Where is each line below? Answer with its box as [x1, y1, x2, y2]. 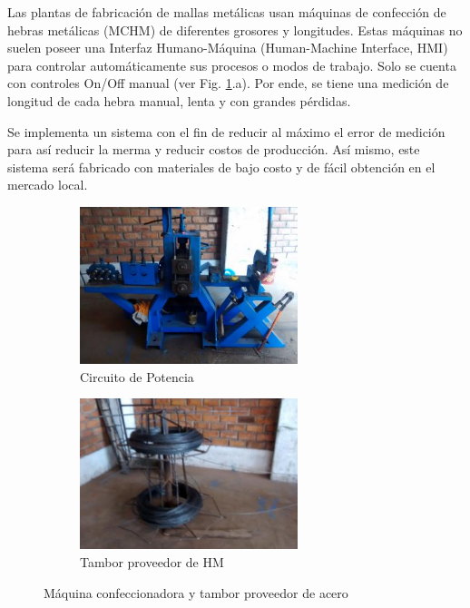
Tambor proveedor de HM [80, 553, 224, 572]
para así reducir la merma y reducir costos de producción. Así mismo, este [7, 140, 420, 159]
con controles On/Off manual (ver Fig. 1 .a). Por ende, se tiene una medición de [7, 74, 449, 93]
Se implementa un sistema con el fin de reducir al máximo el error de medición [7, 122, 446, 141]
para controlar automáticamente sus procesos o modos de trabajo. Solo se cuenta [7, 55, 456, 74]
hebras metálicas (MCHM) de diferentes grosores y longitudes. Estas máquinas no [7, 20, 463, 39]
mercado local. [7, 175, 88, 194]
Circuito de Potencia [80, 367, 194, 386]
